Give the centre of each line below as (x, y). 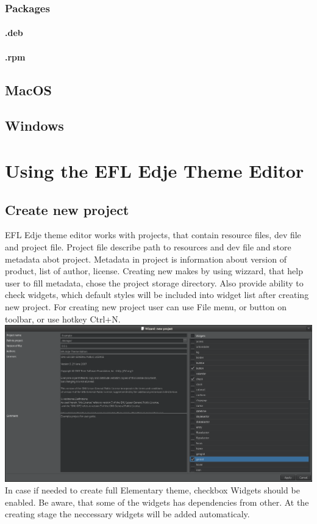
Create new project (67, 209)
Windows (34, 126)
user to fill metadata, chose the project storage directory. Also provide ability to (154, 282)
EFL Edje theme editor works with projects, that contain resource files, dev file (153, 235)
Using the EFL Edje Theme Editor (155, 170)
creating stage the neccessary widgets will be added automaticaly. (127, 514)
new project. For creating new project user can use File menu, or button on (146, 306)
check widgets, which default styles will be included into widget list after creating (157, 295)
